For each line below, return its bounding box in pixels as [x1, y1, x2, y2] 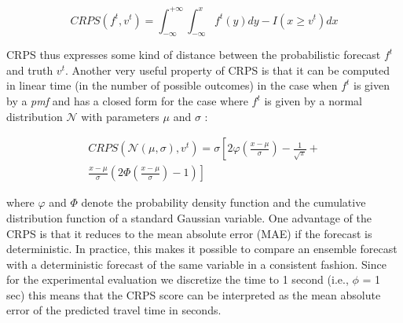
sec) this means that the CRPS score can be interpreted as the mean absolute [6, 286, 381, 303]
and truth [6, 61, 53, 78]
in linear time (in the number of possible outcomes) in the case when [6, 77, 338, 94]
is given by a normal [264, 93, 362, 109]
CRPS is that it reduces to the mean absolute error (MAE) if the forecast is [6, 225, 372, 241]
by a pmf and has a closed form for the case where [6, 93, 248, 109]
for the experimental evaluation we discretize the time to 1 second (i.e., [6, 271, 349, 288]
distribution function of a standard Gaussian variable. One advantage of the [6, 209, 372, 226]
